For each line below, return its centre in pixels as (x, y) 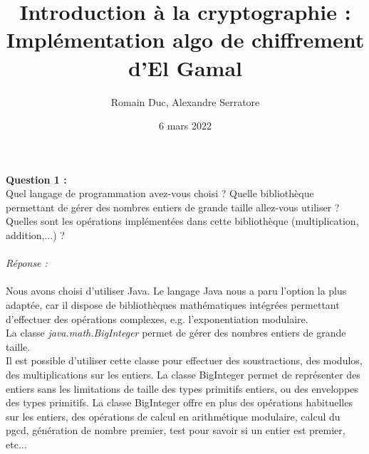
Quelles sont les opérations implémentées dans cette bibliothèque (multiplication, (182, 221)
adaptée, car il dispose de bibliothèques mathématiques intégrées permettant (173, 305)
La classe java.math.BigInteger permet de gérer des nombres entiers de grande (176, 333)
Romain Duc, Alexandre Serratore (185, 101)
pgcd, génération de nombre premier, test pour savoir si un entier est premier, (176, 430)
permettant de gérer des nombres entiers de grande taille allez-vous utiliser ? (173, 207)
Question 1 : (36, 179)
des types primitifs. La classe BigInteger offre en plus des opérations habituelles (179, 402)
